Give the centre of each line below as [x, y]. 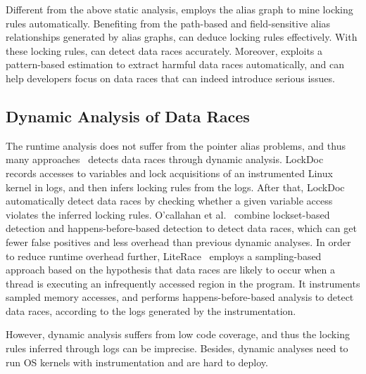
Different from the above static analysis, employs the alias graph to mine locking [179, 9]
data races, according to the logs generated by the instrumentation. [151, 310]
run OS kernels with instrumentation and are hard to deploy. [137, 362]
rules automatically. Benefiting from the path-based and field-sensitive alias [168, 23]
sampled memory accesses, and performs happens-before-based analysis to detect [180, 297]
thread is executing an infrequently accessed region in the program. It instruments [183, 283]
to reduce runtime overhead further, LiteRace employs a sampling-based [164, 256]
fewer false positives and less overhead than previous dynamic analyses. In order [178, 241]
